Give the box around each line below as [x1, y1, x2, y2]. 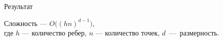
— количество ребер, [22, 27, 87, 38]
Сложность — [4, 17, 47, 28]
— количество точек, [95, 27, 160, 38]
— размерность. [169, 27, 219, 38]
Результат [4, 1, 33, 11]
